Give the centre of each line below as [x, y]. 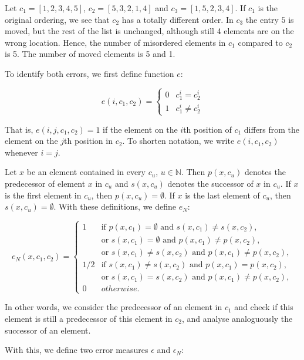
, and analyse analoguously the [237, 319]
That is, [19, 129]
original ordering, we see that [57, 19]
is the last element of [222, 195]
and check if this [264, 307]
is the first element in [43, 195]
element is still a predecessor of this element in [89, 319]
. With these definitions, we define [115, 206]
